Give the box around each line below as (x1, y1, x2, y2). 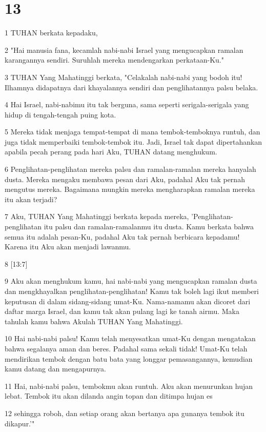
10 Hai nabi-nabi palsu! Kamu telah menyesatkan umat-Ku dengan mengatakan (5, 333, 256, 344)
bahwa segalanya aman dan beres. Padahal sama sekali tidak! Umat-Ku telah (5, 343, 248, 354)
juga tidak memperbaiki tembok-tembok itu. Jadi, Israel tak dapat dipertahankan (5, 136, 262, 147)
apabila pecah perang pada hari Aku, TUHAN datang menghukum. (5, 146, 217, 157)
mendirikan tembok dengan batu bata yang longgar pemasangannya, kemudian (5, 353, 253, 364)
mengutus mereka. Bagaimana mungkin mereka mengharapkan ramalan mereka (5, 184, 255, 194)
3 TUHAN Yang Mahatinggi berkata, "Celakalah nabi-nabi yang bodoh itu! (5, 71, 242, 82)
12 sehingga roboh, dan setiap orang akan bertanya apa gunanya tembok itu (5, 407, 244, 418)
